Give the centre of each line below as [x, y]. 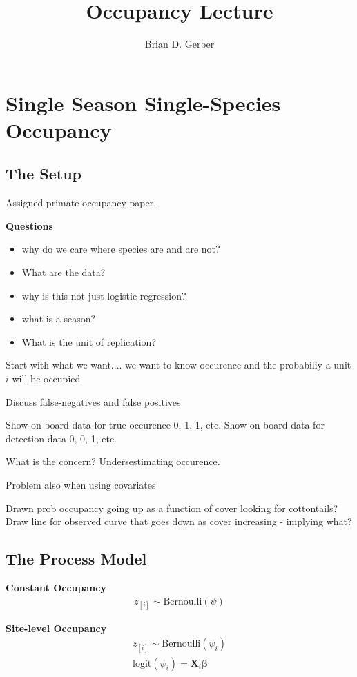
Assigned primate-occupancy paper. [81, 203]
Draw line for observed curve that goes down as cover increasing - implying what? [179, 521]
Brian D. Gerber [180, 44]
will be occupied [46, 379]
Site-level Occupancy [56, 628]
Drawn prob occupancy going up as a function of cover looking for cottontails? [172, 508]
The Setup [44, 174]
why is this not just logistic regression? [104, 295]
